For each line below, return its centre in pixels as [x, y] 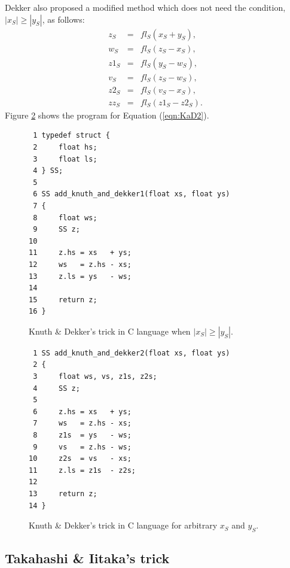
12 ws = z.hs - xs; [80, 264]
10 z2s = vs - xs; [80, 459]
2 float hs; [65, 147]
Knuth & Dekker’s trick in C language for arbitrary [123, 525]
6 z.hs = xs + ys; [82, 411]
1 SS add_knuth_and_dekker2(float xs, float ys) [132, 353]
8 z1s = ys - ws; [82, 435]
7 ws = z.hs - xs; [82, 423]
